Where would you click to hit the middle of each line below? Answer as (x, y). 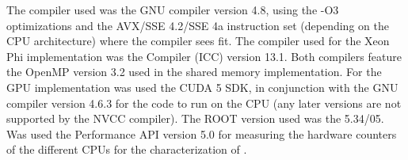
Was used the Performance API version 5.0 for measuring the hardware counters (202, 133)
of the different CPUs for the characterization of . (127, 149)
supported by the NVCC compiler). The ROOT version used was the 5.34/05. (195, 118)
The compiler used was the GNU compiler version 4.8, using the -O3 (173, 10)
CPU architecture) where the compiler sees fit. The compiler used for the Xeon (198, 41)
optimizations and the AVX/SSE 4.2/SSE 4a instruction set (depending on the (198, 25)
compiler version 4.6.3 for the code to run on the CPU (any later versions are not (204, 103)
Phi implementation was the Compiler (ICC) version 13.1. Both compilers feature (204, 56)
